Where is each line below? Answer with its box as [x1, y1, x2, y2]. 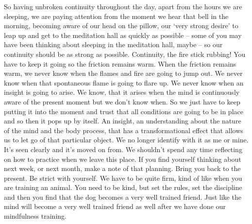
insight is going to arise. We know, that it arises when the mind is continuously [4, 87, 240, 97]
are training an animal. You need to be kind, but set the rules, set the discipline [4, 182, 242, 192]
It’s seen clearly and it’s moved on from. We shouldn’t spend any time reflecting [4, 144, 242, 154]
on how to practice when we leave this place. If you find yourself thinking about [4, 154, 241, 164]
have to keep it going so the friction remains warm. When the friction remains [4, 58, 236, 69]
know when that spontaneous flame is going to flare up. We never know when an [4, 77, 244, 87]
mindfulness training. [4, 211, 67, 221]
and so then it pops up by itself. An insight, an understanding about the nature [4, 116, 241, 126]
